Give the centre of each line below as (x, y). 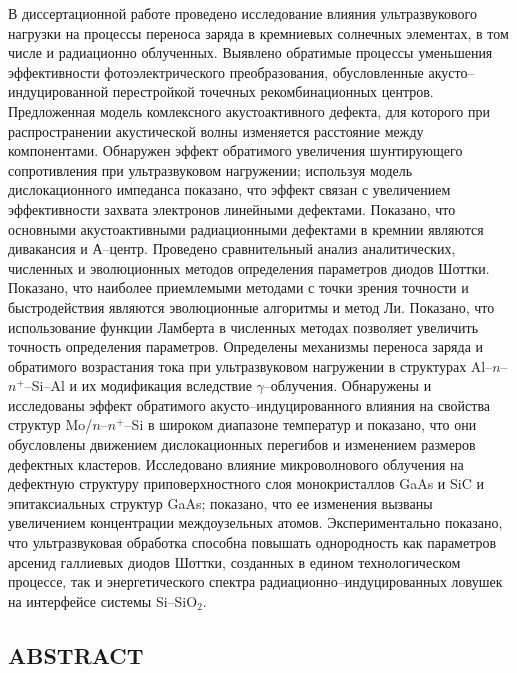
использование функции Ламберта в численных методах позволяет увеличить (243, 326)
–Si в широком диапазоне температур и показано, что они (300, 424)
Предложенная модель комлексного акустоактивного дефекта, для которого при (249, 110)
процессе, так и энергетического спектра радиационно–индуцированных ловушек (255, 581)
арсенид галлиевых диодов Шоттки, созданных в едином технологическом (234, 561)
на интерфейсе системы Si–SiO (103, 600)
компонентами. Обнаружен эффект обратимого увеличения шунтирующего (235, 150)
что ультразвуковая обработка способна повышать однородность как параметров (252, 542)
